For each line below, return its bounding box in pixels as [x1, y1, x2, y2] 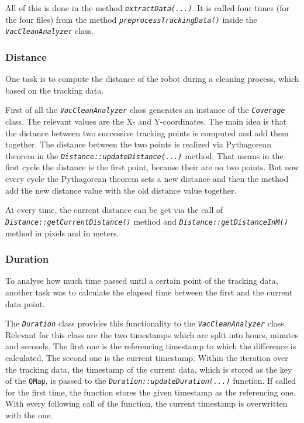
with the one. [5, 408, 53, 421]
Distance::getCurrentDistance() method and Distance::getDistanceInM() [5, 215, 288, 227]
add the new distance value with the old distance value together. [5, 184, 237, 196]
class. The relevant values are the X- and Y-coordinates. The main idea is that [5, 115, 287, 128]
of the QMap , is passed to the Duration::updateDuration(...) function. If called [5, 374, 296, 387]
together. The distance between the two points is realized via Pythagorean [5, 138, 272, 150]
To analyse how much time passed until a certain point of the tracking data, [5, 274, 278, 287]
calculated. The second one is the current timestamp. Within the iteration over [5, 351, 288, 363]
